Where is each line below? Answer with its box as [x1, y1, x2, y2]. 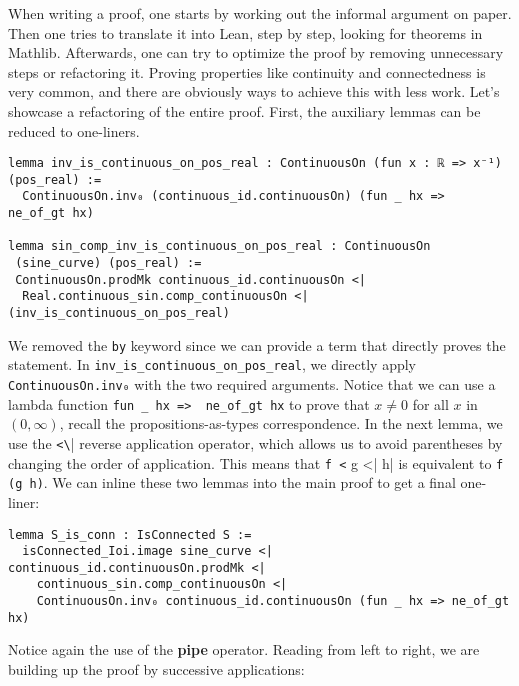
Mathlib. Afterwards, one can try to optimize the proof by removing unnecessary [8, 42, 504, 63]
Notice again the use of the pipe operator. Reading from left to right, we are [8, 639, 480, 660]
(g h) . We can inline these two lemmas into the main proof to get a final [8, 472, 456, 493]
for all [412, 393, 449, 414]
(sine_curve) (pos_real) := [15, 256, 202, 271]
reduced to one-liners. [8, 120, 140, 141]
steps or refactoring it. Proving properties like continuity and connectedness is [8, 61, 486, 82]
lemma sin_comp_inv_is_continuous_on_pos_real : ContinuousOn [8, 239, 431, 254]
